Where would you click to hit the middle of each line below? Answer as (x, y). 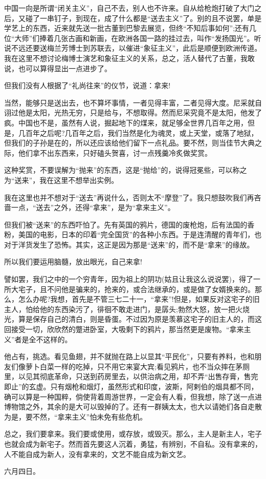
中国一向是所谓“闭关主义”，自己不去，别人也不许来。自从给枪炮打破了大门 (129, 8)
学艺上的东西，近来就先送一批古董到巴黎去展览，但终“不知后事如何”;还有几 (130, 28)
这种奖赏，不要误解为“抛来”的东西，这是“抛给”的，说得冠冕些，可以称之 (126, 170)
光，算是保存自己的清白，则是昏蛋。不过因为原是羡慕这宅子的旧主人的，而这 (133, 319)
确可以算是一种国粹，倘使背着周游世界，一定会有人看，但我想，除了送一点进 (133, 396)
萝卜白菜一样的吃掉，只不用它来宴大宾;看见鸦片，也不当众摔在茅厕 (137, 366)
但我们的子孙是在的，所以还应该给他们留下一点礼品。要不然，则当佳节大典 (129, 143)
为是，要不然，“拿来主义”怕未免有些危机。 (76, 416)
